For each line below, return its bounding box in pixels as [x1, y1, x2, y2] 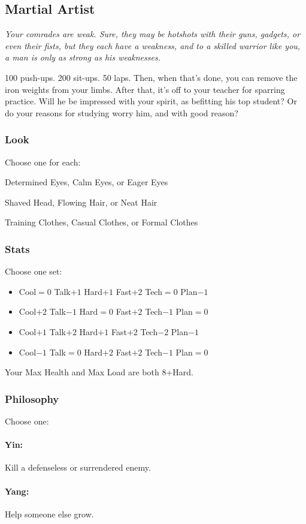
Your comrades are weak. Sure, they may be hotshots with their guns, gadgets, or [5, 28, 301, 40]
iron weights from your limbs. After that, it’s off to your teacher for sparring [5, 83, 285, 95]
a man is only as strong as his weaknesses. [5, 51, 160, 64]
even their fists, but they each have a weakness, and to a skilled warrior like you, [5, 39, 301, 52]
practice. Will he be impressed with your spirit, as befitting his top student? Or [5, 95, 297, 107]
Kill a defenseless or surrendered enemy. [5, 461, 151, 474]
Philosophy [5, 391, 59, 406]
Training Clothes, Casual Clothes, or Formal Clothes [5, 216, 198, 228]
